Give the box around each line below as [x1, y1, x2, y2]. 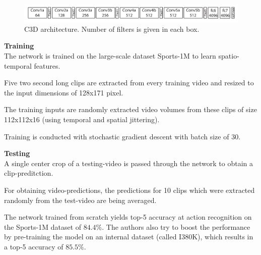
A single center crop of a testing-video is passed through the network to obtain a [4, 158, 253, 168]
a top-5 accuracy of [4, 241, 63, 251]
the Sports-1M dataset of [4, 221, 82, 232]
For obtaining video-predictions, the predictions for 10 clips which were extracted [4, 184, 255, 195]
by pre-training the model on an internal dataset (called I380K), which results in [4, 231, 253, 242]
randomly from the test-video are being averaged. [4, 194, 157, 205]
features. [34, 60, 60, 71]
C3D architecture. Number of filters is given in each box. [24, 23, 200, 34]
